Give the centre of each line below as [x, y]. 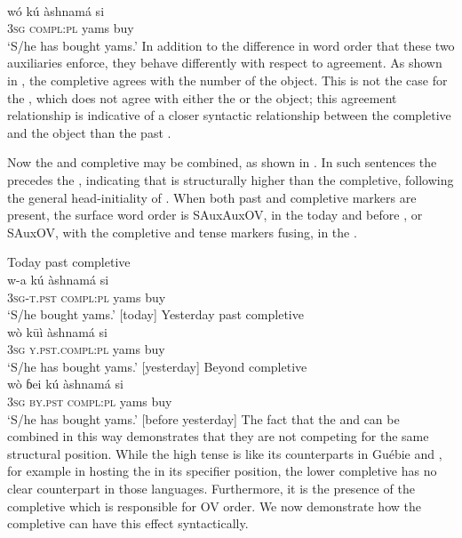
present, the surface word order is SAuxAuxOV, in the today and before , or [215, 215]
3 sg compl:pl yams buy [71, 28]
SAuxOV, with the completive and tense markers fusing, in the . [182, 232]
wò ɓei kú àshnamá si [65, 384]
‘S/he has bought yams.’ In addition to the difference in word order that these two [231, 45]
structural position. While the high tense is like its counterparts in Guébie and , [225, 453]
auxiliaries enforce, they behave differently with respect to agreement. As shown [225, 63]
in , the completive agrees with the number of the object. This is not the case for [227, 80]
